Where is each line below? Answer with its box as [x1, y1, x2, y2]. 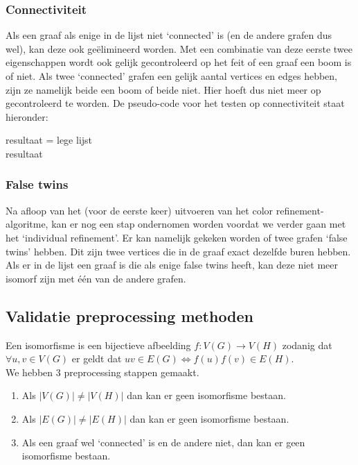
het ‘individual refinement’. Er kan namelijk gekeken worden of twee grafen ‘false [6, 230, 348, 244]
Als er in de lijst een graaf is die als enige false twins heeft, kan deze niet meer [6, 257, 339, 272]
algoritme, [6, 217, 48, 231]
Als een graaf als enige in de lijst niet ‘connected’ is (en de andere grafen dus [6, 28, 332, 42]
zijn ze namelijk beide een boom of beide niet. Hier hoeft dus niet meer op [6, 82, 321, 96]
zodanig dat [282, 337, 332, 352]
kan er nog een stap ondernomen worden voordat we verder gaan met [51, 217, 346, 231]
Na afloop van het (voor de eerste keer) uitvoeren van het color [6, 203, 274, 217]
